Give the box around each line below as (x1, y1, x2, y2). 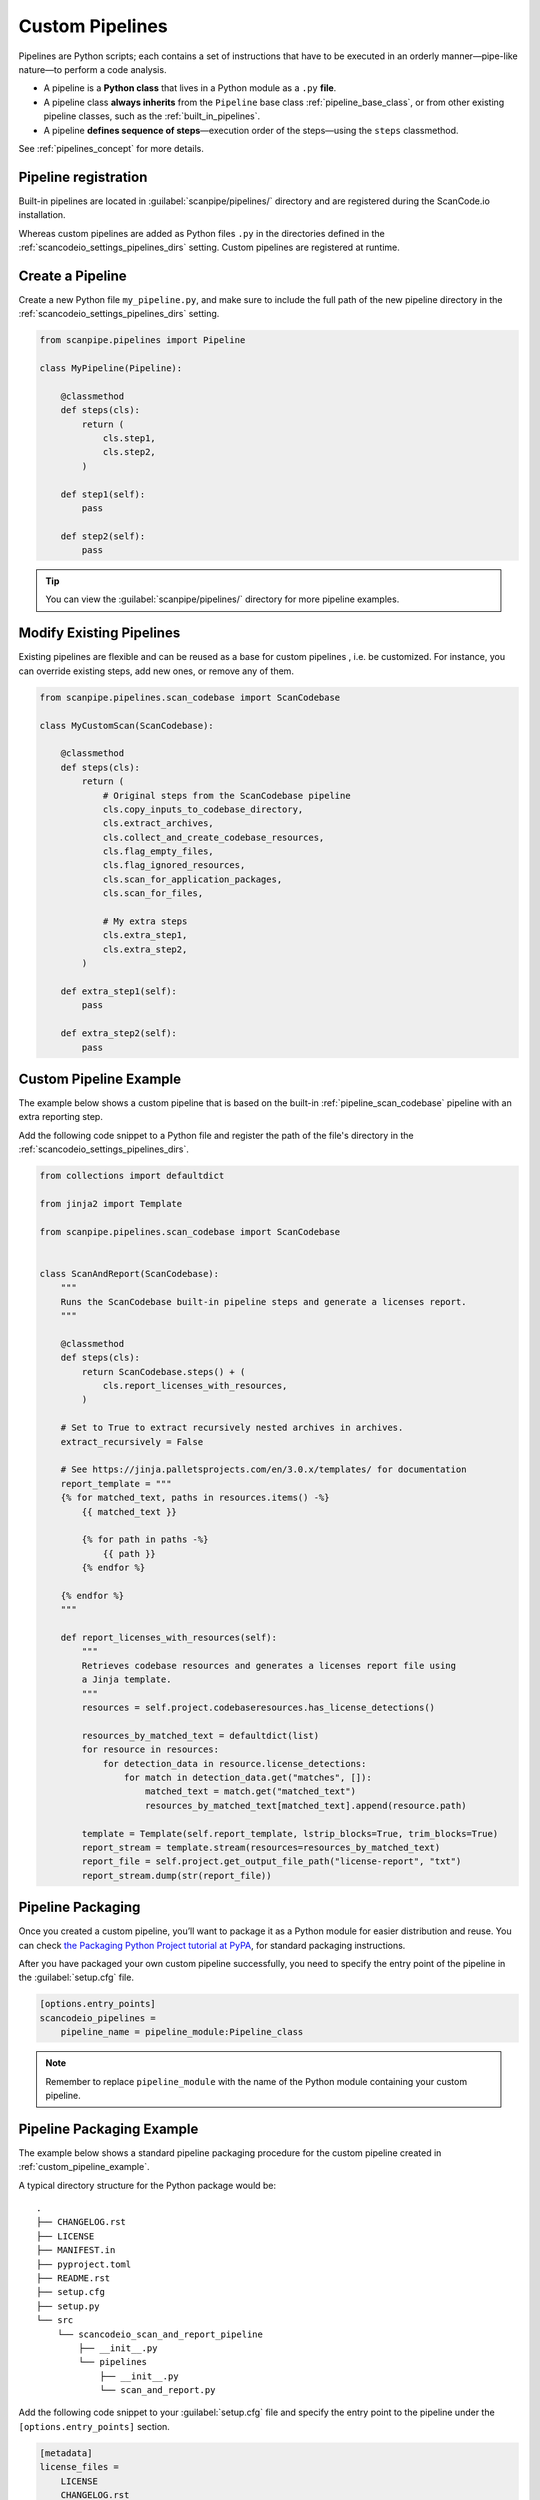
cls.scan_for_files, (102, 888, 204, 899)
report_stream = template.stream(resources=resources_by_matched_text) (81, 1841, 441, 1853)
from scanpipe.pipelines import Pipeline (39, 335, 246, 346)
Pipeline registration (18, 168, 148, 185)
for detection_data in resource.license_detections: (102, 1758, 367, 1769)
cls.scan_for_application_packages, (102, 873, 283, 885)
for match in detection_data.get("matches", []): (123, 1771, 372, 1783)
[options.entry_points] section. (18, 2420, 170, 2432)
